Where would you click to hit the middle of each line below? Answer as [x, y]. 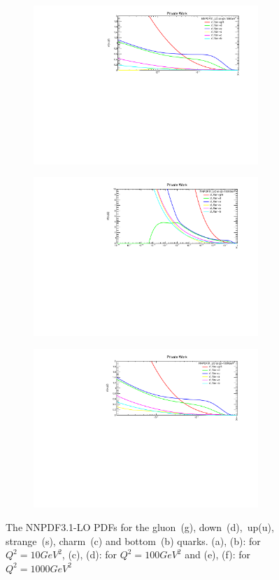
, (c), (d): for [90, 554]
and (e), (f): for [217, 554]
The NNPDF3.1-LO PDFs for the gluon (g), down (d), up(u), [140, 527]
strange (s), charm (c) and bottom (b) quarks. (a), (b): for [133, 540]
